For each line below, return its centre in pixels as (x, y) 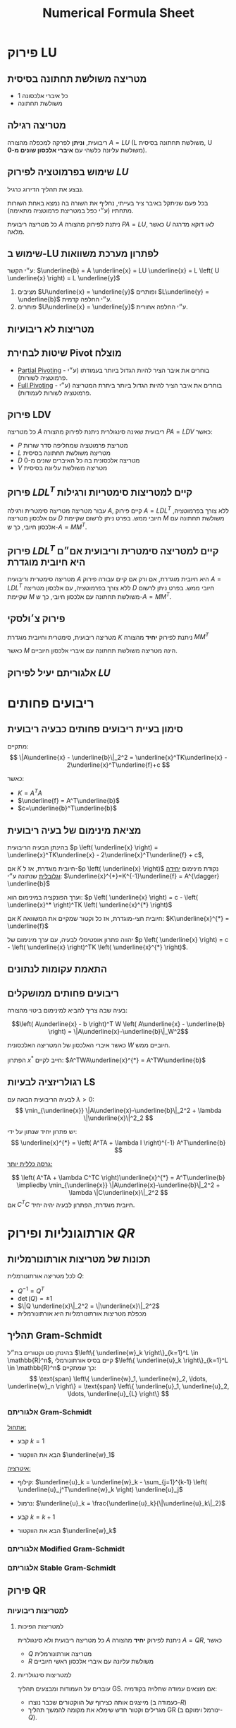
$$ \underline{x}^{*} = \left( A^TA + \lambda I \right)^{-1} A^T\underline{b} (118, 1143)
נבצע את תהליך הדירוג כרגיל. (46, 189)
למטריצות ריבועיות (38, 1611)
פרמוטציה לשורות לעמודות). (54, 393)
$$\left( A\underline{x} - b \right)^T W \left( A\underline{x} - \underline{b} (118, 1024)
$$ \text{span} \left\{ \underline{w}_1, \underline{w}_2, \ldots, (118, 1378)
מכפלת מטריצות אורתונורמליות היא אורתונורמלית (82, 1313)
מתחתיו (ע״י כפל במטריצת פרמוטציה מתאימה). (70, 210)
